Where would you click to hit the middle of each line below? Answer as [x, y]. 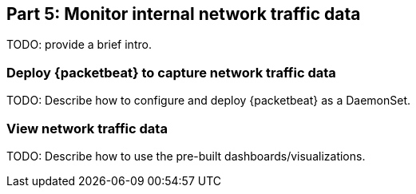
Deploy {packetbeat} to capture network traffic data [171, 72]
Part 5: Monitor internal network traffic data [184, 14]
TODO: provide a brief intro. [79, 45]
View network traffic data [87, 128]
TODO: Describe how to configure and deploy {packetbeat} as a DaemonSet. [208, 101]
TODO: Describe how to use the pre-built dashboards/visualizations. [186, 156]
